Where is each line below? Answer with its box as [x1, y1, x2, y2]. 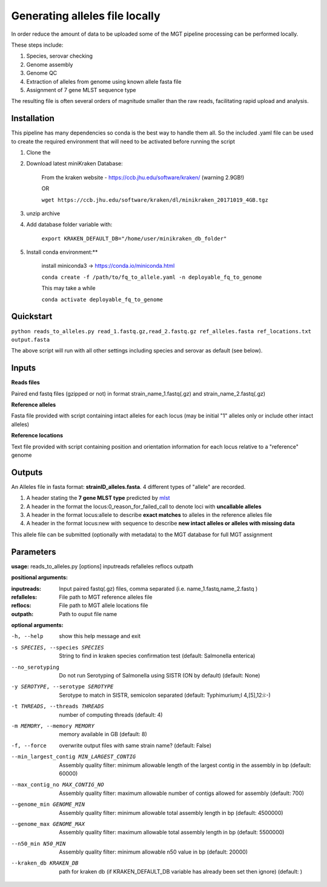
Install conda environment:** [26, 248, 98, 256]
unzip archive [26, 210, 61, 217]
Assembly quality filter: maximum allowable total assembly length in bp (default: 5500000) [59, 829, 285, 836]
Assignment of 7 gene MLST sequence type [26, 86, 136, 93]
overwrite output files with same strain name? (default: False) [59, 742, 212, 749]
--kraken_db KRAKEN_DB [11, 860, 79, 866]
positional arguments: [11, 574, 68, 581]
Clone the [26, 148, 51, 156]
